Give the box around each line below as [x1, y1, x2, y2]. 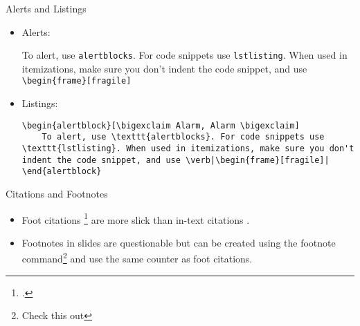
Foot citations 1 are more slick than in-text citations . [21, 210, 250, 227]
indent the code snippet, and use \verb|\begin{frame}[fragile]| [21, 155, 330, 165]
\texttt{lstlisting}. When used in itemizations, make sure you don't [21, 144, 354, 153]
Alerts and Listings [6, 1, 87, 15]
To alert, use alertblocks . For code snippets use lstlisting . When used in [21, 48, 348, 62]
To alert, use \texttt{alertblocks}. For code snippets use [42, 132, 325, 142]
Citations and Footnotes [6, 186, 108, 200]
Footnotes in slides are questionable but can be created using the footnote [21, 235, 336, 249]
